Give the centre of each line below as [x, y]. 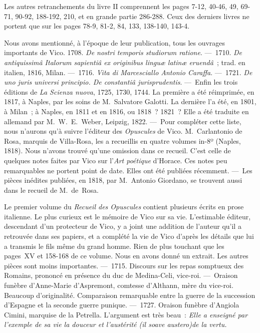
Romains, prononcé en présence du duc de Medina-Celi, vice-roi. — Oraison [121, 275]
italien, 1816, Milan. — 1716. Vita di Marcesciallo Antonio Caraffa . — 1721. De [128, 72]
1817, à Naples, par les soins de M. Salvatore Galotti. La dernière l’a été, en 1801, [130, 101]
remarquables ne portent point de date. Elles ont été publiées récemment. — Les [128, 170]
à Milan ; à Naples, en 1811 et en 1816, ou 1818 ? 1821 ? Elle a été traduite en [126, 111]
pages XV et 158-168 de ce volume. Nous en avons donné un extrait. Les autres [126, 256]
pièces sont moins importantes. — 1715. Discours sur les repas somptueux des [124, 265]
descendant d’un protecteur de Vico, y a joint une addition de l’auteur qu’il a [123, 226]
